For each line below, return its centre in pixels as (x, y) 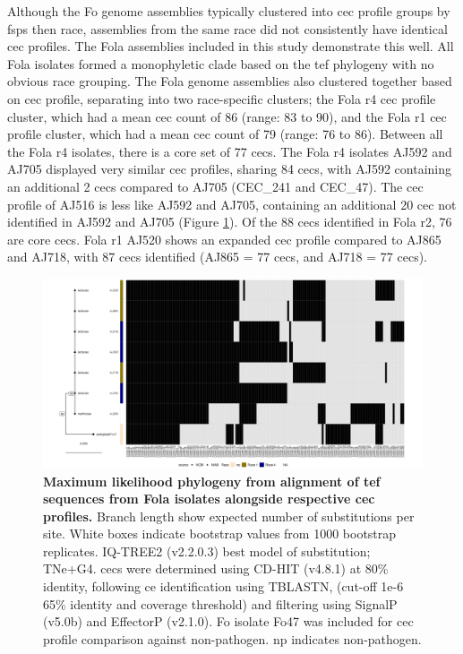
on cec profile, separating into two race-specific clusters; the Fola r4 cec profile (222, 98)
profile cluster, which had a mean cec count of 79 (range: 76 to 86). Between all (225, 134)
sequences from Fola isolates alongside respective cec (209, 499)
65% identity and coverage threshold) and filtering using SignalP (220, 603)
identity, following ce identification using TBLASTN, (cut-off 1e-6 (223, 586)
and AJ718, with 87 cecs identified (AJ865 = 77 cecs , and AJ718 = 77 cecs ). (218, 257)
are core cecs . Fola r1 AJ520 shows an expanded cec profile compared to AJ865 (224, 239)
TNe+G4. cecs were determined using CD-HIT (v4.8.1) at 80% (216, 568)
